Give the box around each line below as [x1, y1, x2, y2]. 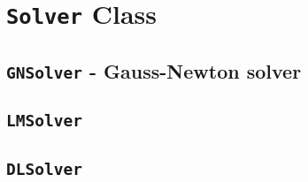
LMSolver [6, 111, 82, 131]
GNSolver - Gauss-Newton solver [6, 57, 302, 84]
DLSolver [6, 159, 82, 178]
